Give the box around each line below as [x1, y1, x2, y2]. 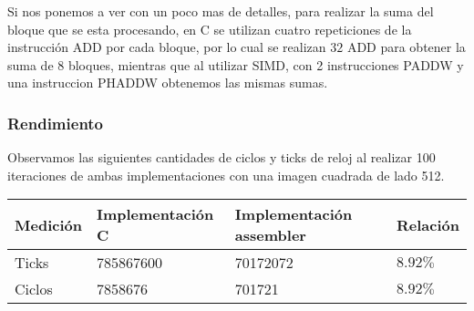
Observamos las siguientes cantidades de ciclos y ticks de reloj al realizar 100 [7, 148, 436, 167]
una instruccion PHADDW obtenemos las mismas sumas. [7, 73, 328, 92]
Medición [15, 213, 82, 235]
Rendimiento [7, 111, 104, 134]
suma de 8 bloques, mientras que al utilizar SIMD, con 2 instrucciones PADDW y [7, 55, 464, 74]
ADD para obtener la [346, 37, 466, 57]
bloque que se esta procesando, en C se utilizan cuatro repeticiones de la [7, 19, 412, 38]
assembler [234, 224, 306, 246]
